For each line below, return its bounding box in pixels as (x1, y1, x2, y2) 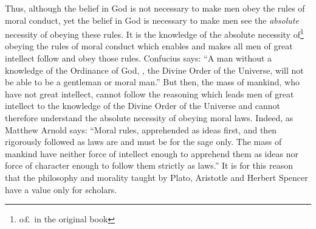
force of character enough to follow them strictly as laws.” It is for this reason (5, 159, 293, 172)
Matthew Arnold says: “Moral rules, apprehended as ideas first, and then (5, 123, 277, 136)
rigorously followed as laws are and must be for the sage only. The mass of (5, 135, 282, 148)
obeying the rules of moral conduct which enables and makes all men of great (5, 40, 293, 52)
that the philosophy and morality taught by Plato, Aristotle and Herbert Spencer (5, 171, 308, 183)
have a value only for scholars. (5, 183, 117, 196)
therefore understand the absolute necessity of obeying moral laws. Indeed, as (5, 111, 294, 124)
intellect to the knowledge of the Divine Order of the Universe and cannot (5, 99, 281, 112)
